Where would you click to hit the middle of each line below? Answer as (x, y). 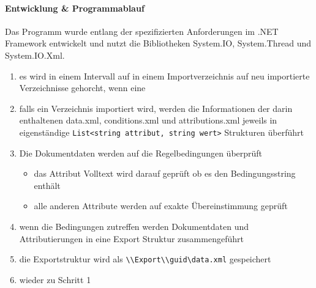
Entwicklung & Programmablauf (75, 8)
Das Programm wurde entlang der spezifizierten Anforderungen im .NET (142, 31)
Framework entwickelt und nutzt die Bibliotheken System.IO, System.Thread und (158, 43)
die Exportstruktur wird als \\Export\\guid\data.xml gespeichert (145, 259)
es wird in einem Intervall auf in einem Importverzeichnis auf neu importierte (164, 76)
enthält (47, 185)
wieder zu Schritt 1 (55, 279)
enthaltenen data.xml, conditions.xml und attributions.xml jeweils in (148, 120)
